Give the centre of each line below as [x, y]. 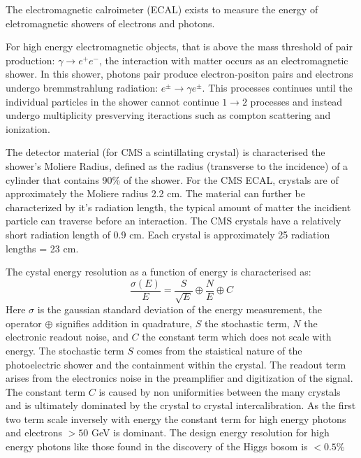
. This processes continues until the [277, 87]
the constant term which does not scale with [237, 337]
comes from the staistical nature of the [219, 350]
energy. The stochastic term [65, 350]
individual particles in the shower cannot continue [112, 101]
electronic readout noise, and [67, 337]
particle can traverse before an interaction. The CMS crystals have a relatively [174, 221]
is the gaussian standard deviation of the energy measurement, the [180, 309]
